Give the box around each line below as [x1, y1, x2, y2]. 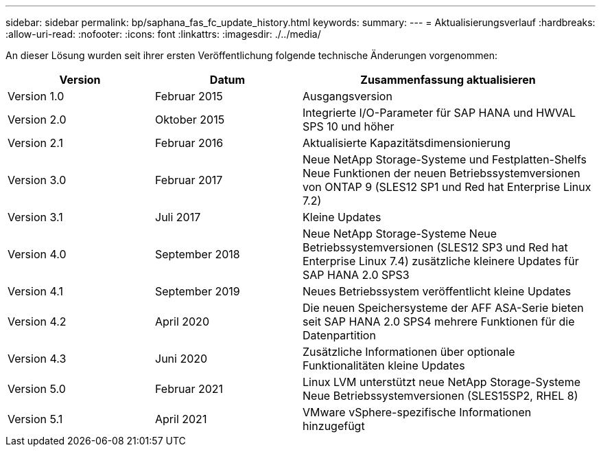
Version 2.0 [8, 113, 67, 126]
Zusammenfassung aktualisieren [360, 73, 536, 87]
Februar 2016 [155, 136, 224, 150]
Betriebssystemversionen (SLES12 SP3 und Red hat [303, 240, 568, 254]
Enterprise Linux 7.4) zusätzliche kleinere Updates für [303, 254, 579, 268]
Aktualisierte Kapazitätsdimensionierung [303, 136, 511, 150]
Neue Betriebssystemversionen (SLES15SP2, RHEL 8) [303, 389, 578, 403]
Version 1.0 [8, 89, 64, 103]
